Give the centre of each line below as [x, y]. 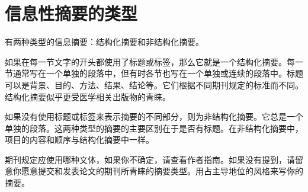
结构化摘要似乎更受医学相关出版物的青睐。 [88, 96]
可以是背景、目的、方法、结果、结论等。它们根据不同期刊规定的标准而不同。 [154, 84]
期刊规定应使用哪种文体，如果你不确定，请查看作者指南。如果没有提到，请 [150, 159]
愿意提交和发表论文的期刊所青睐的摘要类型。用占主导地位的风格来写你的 [162, 171]
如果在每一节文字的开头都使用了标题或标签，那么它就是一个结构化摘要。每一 [154, 61]
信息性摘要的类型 [71, 13]
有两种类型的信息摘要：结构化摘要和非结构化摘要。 [104, 42]
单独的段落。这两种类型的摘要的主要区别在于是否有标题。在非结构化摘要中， [154, 128]
